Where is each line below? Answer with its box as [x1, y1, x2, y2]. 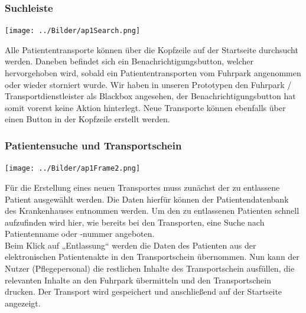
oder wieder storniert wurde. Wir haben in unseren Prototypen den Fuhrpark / [5, 78, 292, 90]
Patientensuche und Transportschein [5, 138, 182, 152]
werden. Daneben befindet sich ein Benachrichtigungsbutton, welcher [5, 55, 254, 67]
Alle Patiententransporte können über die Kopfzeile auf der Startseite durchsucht [5, 43, 298, 56]
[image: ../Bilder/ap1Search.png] [5, 27, 141, 35]
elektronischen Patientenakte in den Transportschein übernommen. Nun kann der [5, 250, 300, 263]
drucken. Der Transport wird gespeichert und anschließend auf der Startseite [5, 285, 282, 298]
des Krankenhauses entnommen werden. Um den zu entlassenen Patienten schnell [5, 204, 300, 217]
